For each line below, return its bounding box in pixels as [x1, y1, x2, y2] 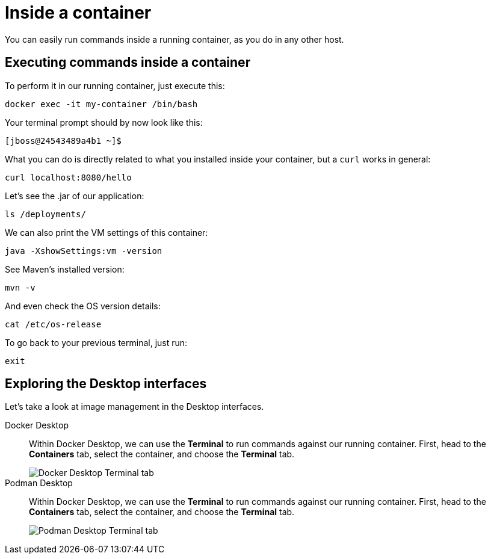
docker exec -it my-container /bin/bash [5, 99, 198, 109]
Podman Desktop [5, 478, 73, 489]
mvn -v [5, 282, 36, 292]
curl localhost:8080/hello [5, 172, 132, 182]
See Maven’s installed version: [5, 264, 125, 274]
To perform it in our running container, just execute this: [5, 80, 225, 91]
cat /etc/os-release [5, 319, 102, 329]
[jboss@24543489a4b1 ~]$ [5, 135, 122, 146]
